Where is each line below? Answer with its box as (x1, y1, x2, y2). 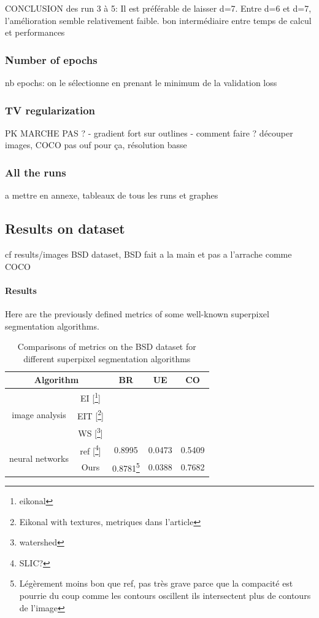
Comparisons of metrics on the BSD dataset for (17, 340, 196, 353)
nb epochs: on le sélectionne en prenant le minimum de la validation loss (5, 76, 277, 89)
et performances (5, 26, 65, 39)
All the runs (5, 164, 66, 180)
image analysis (12, 408, 66, 421)
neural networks (9, 451, 69, 464)
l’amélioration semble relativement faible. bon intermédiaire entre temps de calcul (5, 14, 312, 26)
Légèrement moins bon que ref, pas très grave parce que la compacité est (19, 577, 293, 590)
